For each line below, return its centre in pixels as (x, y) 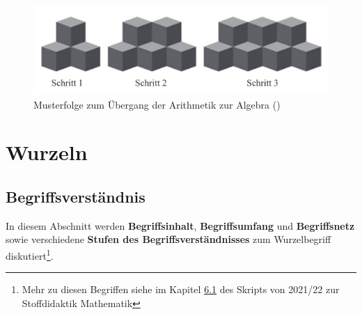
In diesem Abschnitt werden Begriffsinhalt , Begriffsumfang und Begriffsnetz (180, 225)
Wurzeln (47, 152)
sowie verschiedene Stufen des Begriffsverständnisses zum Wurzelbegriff (168, 239)
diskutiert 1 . (30, 254)
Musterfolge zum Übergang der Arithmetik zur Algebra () (157, 104)
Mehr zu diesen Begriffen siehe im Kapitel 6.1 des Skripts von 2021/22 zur (181, 289)
